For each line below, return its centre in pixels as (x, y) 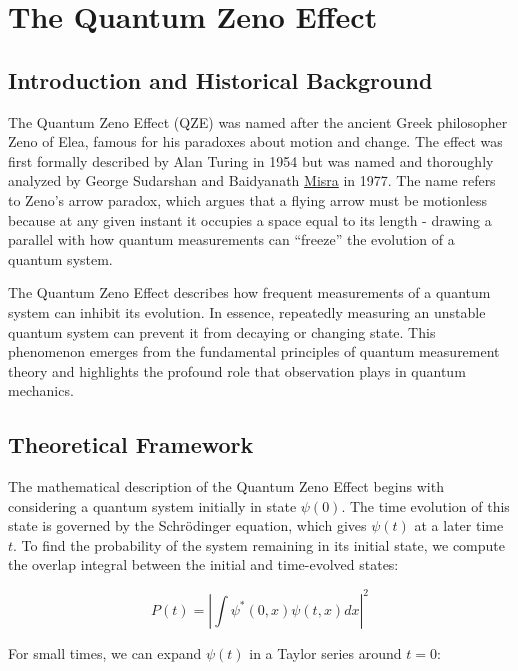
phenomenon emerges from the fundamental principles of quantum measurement (254, 351)
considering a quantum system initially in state (152, 505)
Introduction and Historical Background (220, 79)
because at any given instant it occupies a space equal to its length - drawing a (250, 219)
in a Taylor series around (325, 652)
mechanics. (41, 390)
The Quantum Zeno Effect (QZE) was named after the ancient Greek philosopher (258, 121)
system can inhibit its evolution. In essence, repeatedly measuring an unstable (247, 311)
